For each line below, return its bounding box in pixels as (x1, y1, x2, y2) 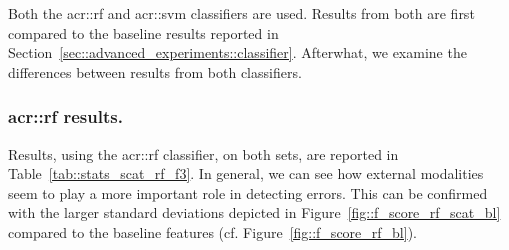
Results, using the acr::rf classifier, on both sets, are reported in (8, 143, 399, 164)
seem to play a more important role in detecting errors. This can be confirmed (8, 182, 488, 203)
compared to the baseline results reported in (8, 22, 279, 43)
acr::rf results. (8, 104, 123, 129)
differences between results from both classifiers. (8, 61, 302, 82)
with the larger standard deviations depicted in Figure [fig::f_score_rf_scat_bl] (8, 202, 501, 223)
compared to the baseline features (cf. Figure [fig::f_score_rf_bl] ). (8, 221, 417, 242)
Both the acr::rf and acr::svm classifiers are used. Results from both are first (8, 3, 475, 23)
